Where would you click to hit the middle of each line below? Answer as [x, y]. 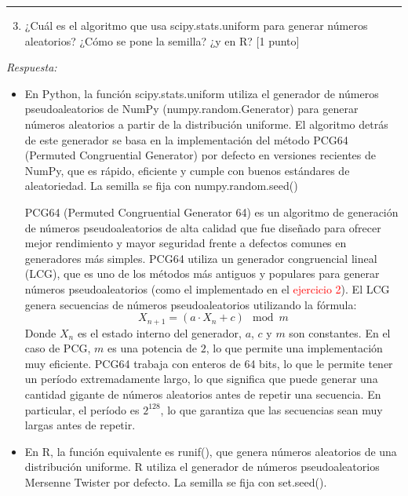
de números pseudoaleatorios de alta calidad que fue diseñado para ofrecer [203, 227]
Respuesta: [32, 67]
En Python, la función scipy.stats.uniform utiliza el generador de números [202, 93]
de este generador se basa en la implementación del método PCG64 [186, 139]
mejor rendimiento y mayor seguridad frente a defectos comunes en [186, 243]
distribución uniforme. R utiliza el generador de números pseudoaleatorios [202, 467]
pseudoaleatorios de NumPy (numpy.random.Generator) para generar [191, 109]
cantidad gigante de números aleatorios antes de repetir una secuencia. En [203, 394]
